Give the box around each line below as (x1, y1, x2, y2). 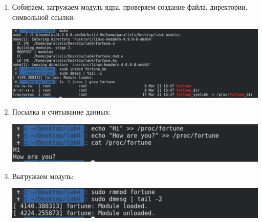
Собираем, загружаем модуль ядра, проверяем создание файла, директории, (12, 2, 248, 12)
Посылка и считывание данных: (12, 106, 111, 117)
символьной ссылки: (12, 11, 75, 22)
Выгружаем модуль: (12, 170, 74, 181)
